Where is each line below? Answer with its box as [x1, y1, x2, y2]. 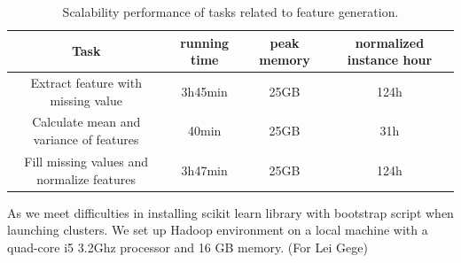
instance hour [347, 50, 433, 69]
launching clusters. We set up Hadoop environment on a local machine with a [7, 220, 428, 239]
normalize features [36, 169, 137, 188]
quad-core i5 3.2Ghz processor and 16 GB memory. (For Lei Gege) [7, 237, 368, 256]
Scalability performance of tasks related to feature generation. [62, 3, 399, 20]
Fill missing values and [24, 151, 148, 170]
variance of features [33, 130, 139, 149]
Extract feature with [30, 73, 142, 92]
